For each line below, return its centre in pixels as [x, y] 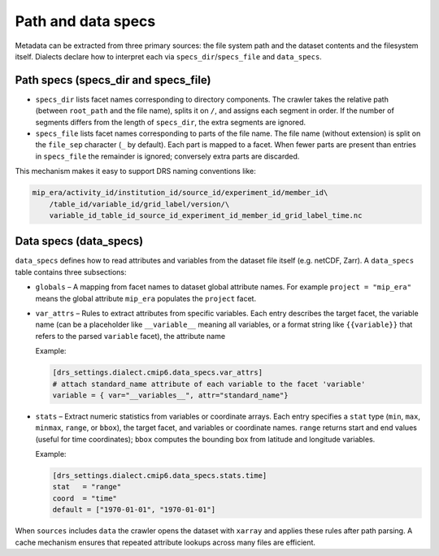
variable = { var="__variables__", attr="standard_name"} [170, 395]
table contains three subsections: [71, 271]
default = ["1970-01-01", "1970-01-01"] [134, 510]
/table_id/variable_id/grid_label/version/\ [139, 204]
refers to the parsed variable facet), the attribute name [130, 336]
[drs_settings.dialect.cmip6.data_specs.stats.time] [160, 476]
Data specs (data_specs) [79, 241]
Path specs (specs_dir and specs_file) [113, 80]
